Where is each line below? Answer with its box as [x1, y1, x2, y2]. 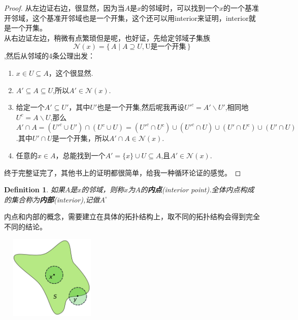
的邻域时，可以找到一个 [141, 3, 220, 13]
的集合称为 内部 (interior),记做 [4, 194, 100, 205]
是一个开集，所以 [52, 133, 109, 143]
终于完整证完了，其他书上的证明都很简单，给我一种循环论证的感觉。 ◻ [4, 167, 241, 178]
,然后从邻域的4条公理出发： [4, 50, 95, 61]
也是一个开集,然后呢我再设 [97, 102, 185, 112]
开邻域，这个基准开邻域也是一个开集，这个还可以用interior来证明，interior [4, 12, 249, 23]
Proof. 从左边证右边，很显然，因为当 [4, 3, 125, 13]
